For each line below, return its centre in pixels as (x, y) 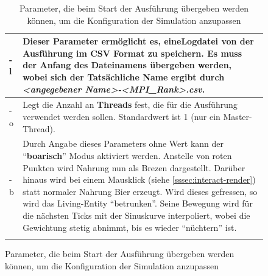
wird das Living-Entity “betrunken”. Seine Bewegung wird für (138, 203)
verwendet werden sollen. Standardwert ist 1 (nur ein (122, 116)
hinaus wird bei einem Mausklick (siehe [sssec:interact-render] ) (139, 179)
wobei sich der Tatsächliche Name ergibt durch (124, 76)
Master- (238, 116)
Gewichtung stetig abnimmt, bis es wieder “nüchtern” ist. (130, 227)
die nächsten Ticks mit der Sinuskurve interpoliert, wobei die (136, 215)
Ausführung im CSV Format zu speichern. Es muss (132, 53)
